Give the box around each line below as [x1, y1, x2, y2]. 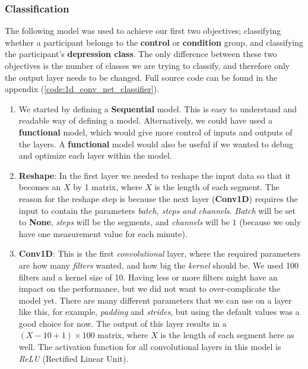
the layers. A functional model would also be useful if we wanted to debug [18, 137, 294, 150]
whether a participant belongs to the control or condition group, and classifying [5, 36, 303, 48]
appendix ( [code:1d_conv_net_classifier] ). [5, 83, 160, 95]
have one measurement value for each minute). [18, 227, 188, 239]
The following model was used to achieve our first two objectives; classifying [5, 24, 281, 37]
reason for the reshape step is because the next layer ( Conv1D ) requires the [18, 192, 298, 204]
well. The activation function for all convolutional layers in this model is [18, 340, 281, 353]
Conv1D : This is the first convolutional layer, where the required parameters [18, 247, 301, 260]
